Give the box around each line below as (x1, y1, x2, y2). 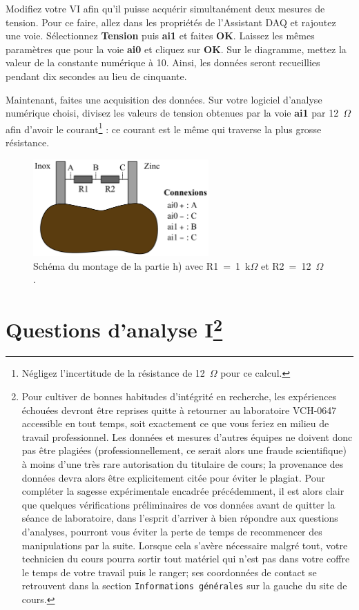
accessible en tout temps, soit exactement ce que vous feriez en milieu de (21, 416, 329, 431)
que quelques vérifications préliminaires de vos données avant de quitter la (21, 497, 336, 511)
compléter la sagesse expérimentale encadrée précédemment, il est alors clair (21, 484, 345, 498)
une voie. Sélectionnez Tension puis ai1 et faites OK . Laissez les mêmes (6, 28, 315, 43)
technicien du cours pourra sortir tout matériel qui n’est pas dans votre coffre (21, 551, 350, 566)
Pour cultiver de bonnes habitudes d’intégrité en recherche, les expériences (21, 389, 337, 404)
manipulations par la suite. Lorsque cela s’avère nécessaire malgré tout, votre (21, 538, 348, 552)
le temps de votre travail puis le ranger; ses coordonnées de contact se (21, 564, 317, 579)
